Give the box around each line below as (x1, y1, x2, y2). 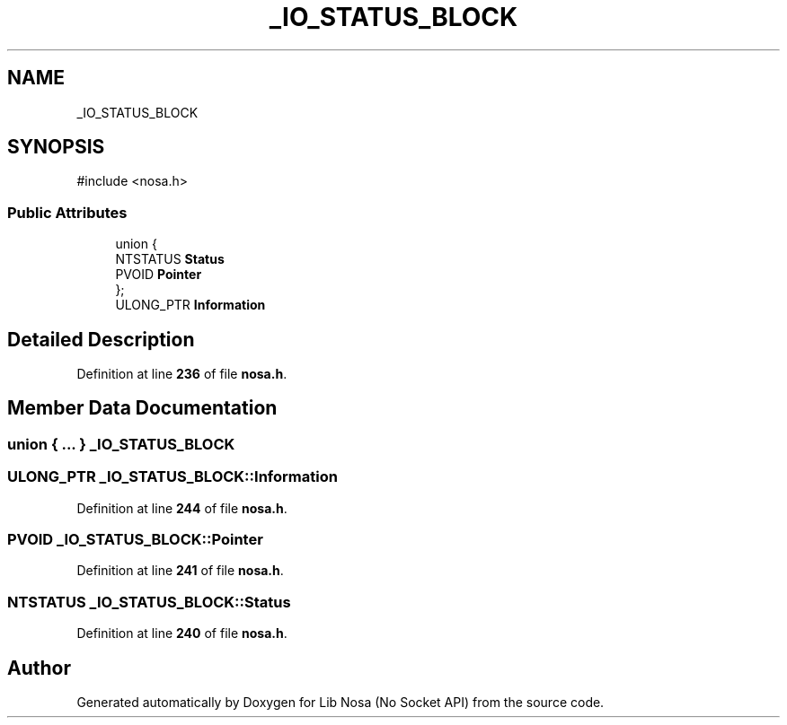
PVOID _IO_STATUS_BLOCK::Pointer (7, 530, 263, 548)
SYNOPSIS (7, 135, 105, 159)
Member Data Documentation (7, 397, 278, 420)
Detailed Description (7, 328, 195, 351)
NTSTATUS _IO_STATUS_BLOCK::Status (7, 592, 291, 611)
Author (7, 656, 71, 679)
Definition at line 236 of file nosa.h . (76, 366, 287, 382)
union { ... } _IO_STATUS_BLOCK (7, 434, 235, 453)
